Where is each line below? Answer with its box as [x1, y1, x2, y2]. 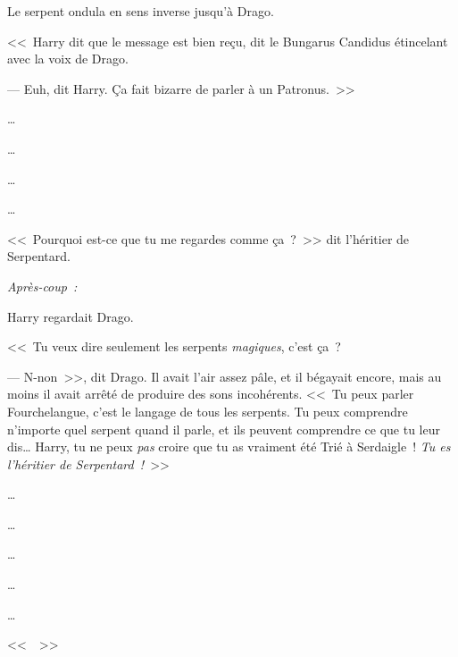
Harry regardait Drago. [7, 307, 134, 325]
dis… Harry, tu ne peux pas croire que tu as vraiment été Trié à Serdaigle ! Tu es [7, 437, 451, 456]
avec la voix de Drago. [7, 49, 129, 68]
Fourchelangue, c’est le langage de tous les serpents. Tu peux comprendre [7, 401, 408, 420]
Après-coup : [7, 276, 78, 295]
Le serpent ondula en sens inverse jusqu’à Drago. [7, 2, 274, 20]
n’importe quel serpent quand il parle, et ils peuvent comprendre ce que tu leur [7, 419, 440, 438]
